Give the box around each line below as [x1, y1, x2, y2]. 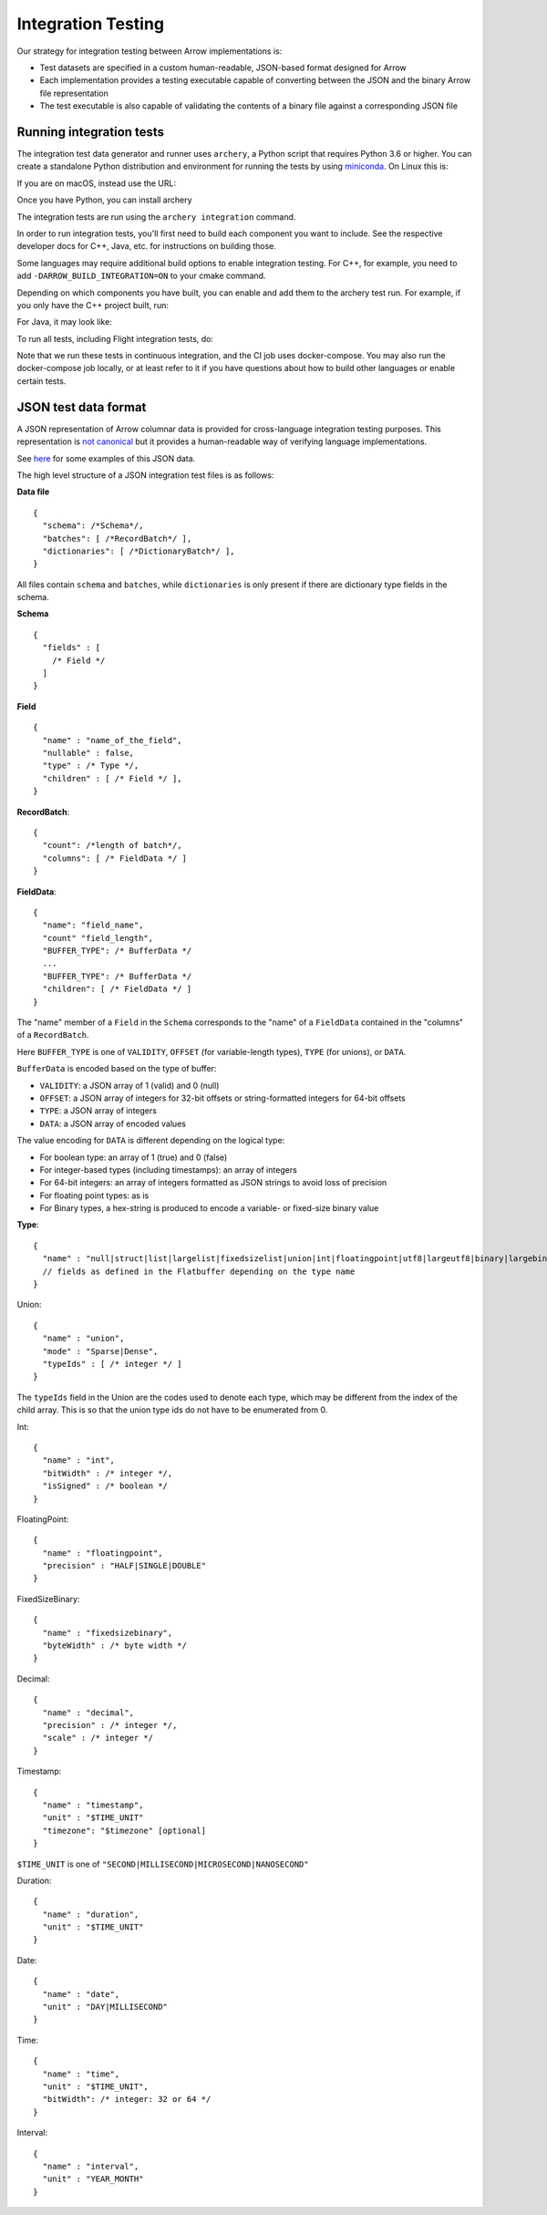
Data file [16, 486, 50, 497]
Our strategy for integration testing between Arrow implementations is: [16, 46, 283, 57]
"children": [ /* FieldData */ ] [42, 984, 192, 994]
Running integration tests [16, 124, 164, 140]
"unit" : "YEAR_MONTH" [42, 2174, 144, 2184]
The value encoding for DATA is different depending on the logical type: [16, 1135, 285, 1146]
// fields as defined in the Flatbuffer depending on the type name [42, 1266, 356, 1277]
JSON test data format [16, 399, 147, 415]
